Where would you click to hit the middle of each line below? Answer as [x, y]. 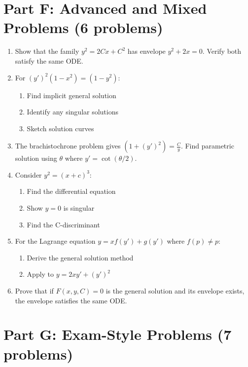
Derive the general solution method [80, 257]
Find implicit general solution [71, 95]
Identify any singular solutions [73, 112]
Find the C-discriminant [63, 224]
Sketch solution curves [60, 128]
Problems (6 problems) [83, 27]
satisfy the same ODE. [49, 60]
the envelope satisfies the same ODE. [71, 300]
